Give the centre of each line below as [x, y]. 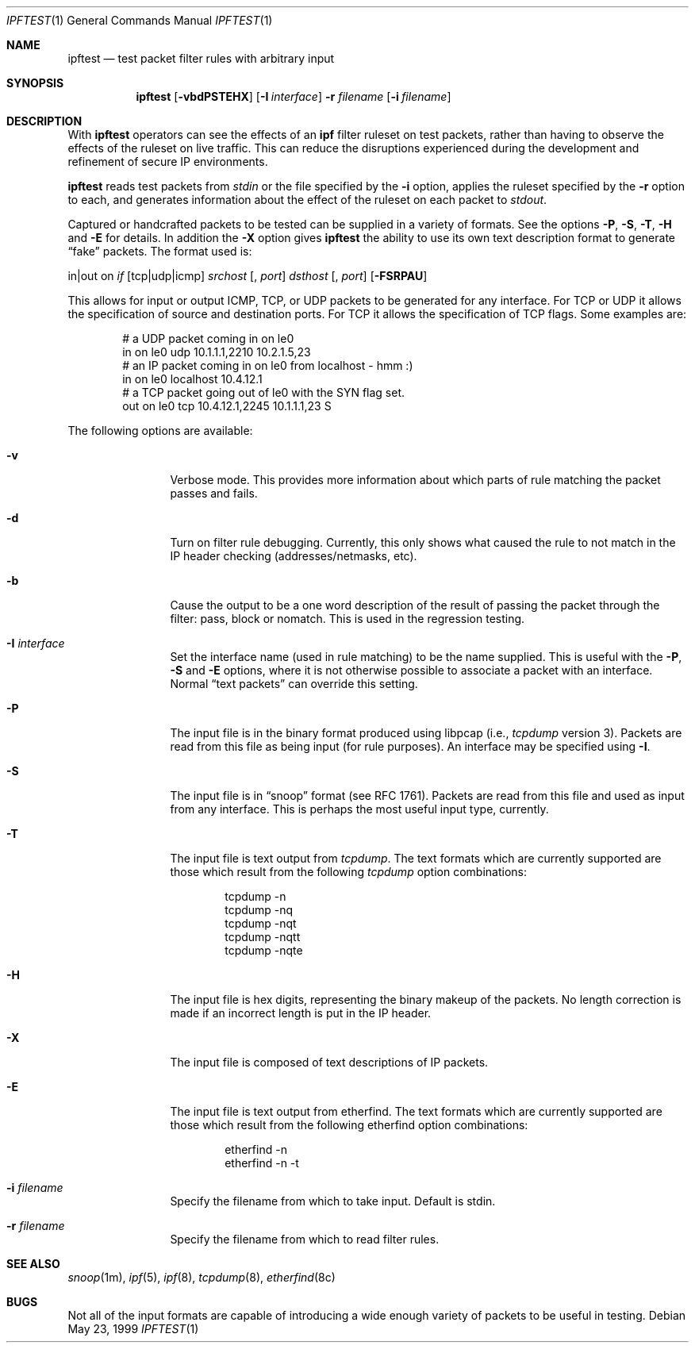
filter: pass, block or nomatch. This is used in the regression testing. [347, 619]
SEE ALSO [33, 1264]
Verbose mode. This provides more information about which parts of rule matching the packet [415, 480]
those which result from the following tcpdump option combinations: [349, 872]
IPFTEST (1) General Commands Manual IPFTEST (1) [140, 20]
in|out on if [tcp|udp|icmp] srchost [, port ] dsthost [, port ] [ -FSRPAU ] [248, 276]
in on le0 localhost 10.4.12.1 [192, 379]
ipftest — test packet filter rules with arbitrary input [201, 58]
